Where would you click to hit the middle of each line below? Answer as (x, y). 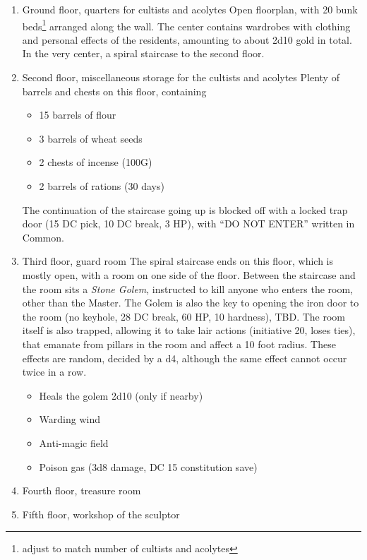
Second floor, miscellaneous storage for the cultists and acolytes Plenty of (181, 77)
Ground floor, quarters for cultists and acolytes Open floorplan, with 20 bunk (190, 9)
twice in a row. (54, 372)
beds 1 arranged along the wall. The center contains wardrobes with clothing (186, 25)
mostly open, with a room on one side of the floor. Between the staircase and (189, 274)
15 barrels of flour (78, 115)
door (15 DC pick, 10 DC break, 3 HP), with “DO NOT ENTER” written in (188, 224)
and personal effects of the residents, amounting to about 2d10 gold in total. (187, 39)
